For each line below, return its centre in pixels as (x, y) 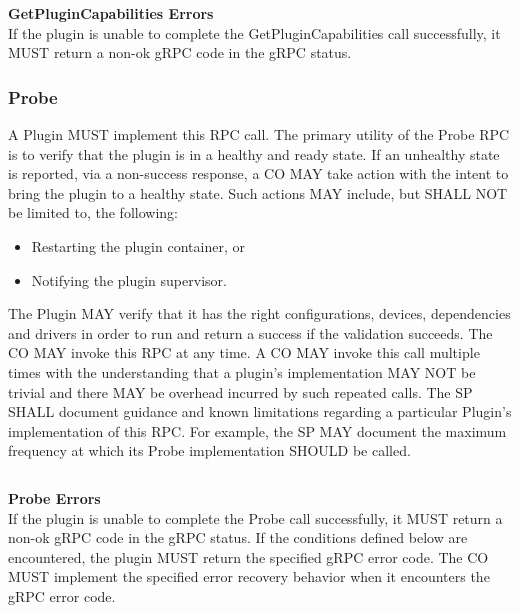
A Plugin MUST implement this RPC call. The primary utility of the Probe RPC (259, 134)
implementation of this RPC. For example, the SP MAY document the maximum (257, 430)
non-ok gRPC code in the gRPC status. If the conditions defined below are (238, 537)
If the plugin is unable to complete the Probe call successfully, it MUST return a (255, 517)
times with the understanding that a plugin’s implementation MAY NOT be (242, 371)
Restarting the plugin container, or (138, 245)
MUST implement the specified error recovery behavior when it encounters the (249, 576)
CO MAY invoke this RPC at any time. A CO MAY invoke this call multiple (244, 352)
